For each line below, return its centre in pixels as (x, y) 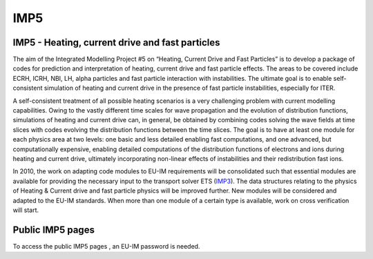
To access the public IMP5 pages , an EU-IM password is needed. (106, 246)
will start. (26, 210)
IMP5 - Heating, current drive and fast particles (116, 42)
